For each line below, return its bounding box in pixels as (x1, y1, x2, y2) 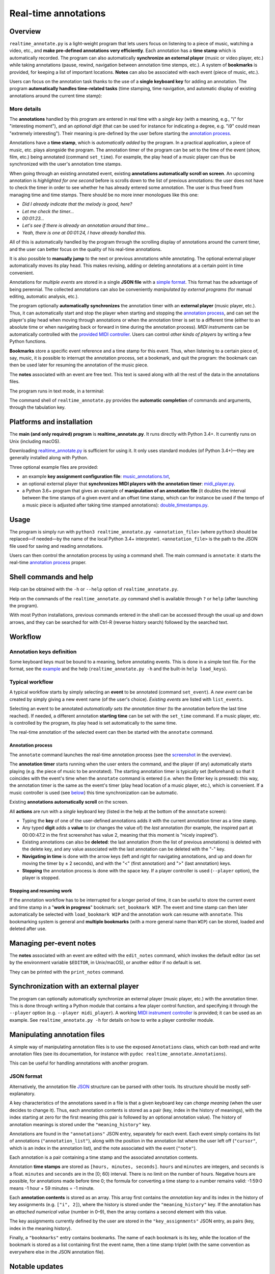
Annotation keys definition (9, 648, 77, 655)
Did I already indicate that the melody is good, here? (22, 201, 132, 207)
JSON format (9, 1073, 43, 1080)
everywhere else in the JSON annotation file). (9, 1249, 105, 1255)
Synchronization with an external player (9, 982, 139, 991)
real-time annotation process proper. (9, 560, 87, 566)
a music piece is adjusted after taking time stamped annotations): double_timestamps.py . (22, 502, 209, 508)
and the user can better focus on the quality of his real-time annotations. (9, 246, 162, 252)
